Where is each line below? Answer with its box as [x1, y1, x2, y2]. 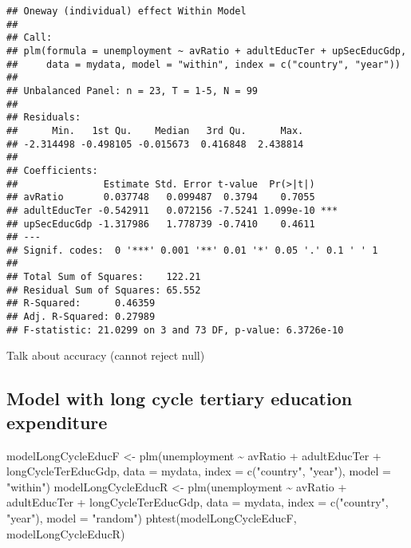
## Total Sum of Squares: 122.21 [6, 271, 201, 283]
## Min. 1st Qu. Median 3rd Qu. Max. [6, 124, 304, 136]
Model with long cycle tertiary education [6, 386, 353, 411]
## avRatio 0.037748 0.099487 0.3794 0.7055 [6, 191, 315, 203]
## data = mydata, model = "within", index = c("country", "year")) [6, 58, 401, 70]
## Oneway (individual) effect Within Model [6, 6, 247, 17]
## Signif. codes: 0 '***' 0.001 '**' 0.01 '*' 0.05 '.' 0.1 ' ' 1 [6, 244, 378, 256]
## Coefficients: [6, 164, 98, 176]
